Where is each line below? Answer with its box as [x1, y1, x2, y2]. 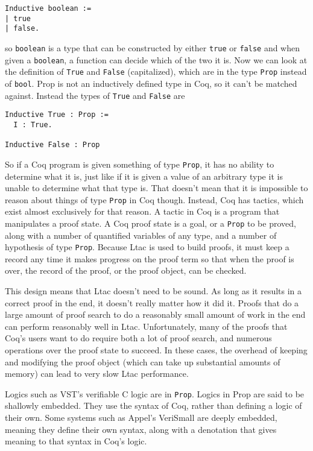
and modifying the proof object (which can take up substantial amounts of [5, 355, 280, 368]
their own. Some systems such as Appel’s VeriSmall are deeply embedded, [5, 411, 277, 424]
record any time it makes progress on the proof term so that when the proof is [5, 252, 294, 265]
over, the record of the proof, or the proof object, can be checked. [5, 264, 247, 277]
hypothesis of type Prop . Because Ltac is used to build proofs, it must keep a [5, 241, 289, 253]
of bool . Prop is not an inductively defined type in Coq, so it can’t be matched [5, 77, 297, 89]
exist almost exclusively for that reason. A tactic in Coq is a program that [5, 205, 280, 218]
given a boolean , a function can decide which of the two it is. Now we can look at [5, 53, 308, 66]
